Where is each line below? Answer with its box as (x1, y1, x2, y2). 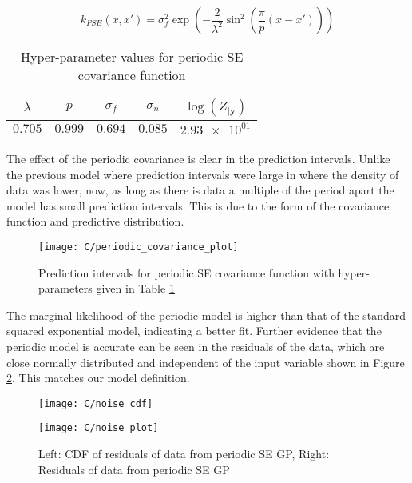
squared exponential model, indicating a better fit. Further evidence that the (6, 322, 382, 339)
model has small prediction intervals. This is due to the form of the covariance (6, 197, 390, 214)
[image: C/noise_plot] (38, 422, 159, 434)
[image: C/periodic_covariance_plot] (38, 241, 239, 253)
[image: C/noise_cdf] (38, 397, 153, 409)
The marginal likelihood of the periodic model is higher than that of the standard (6, 306, 406, 323)
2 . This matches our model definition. (6, 369, 190, 386)
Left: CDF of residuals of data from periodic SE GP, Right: (38, 445, 330, 462)
